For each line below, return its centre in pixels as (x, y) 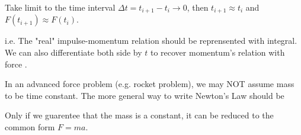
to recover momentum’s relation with (217, 52)
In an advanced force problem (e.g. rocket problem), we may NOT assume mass (150, 84)
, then (198, 7)
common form (30, 127)
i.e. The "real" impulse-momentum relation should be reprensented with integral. (151, 41)
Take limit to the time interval (60, 7)
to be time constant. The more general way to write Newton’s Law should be (145, 95)
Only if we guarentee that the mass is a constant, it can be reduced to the (139, 115)
